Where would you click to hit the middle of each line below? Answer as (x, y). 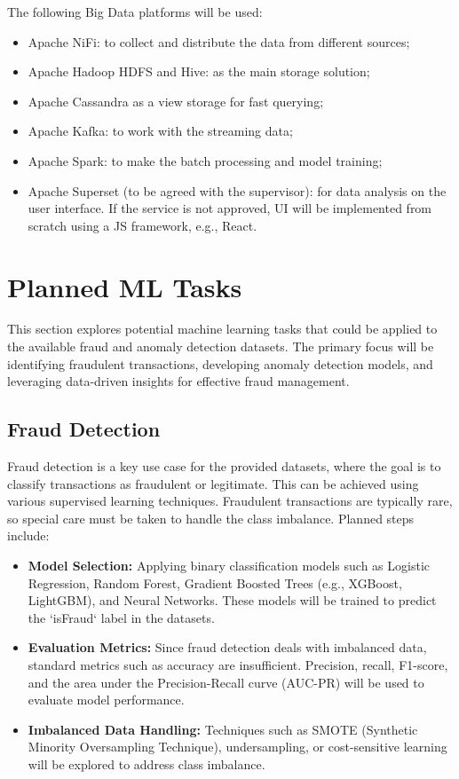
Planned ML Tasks (125, 286)
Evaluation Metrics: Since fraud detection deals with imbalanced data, (227, 647)
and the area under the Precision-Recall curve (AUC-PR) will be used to (226, 682)
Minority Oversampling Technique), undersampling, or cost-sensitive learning (237, 747)
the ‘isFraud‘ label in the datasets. (121, 617)
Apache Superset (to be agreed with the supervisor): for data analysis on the (237, 190)
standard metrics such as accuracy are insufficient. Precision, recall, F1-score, (238, 664)
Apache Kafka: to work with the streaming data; (160, 131)
